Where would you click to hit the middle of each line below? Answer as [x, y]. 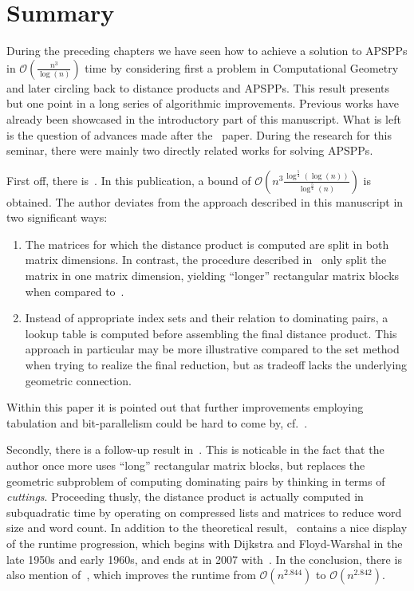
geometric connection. [78, 380]
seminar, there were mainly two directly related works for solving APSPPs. [190, 150]
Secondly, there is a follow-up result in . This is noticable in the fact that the [195, 449]
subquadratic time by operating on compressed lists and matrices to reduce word [204, 512]
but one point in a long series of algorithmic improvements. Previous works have [203, 103]
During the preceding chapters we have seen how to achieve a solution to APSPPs [207, 51]
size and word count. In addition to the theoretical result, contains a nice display [207, 528]
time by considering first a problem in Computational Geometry [242, 67]
